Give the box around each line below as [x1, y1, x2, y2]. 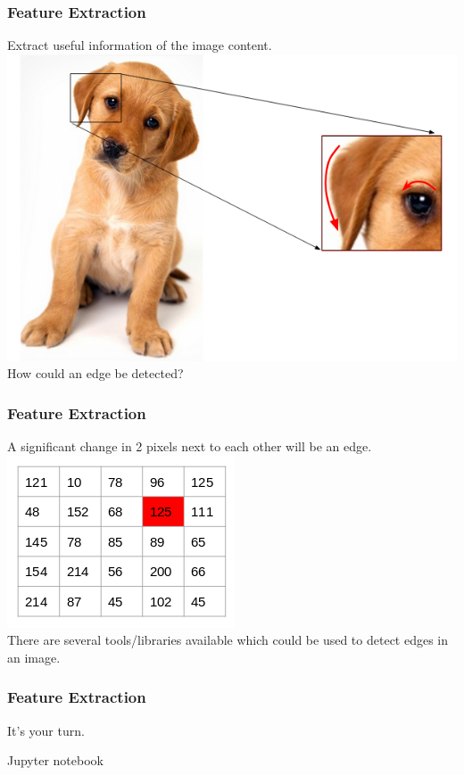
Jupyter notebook [7, 751, 104, 770]
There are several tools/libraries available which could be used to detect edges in [7, 631, 449, 649]
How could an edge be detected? [7, 364, 184, 383]
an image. [7, 647, 61, 666]
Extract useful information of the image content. [7, 36, 272, 54]
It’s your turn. [7, 721, 85, 739]
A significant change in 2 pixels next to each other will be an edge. [7, 437, 372, 456]
